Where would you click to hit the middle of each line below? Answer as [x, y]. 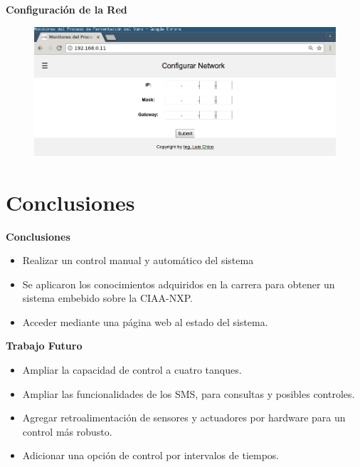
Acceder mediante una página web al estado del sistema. [145, 321]
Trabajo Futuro [44, 346]
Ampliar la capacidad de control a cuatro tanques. [132, 370]
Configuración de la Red [67, 9]
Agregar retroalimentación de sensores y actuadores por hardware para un [184, 418]
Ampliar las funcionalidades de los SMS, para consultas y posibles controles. [189, 393]
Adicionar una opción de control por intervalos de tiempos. [151, 455]
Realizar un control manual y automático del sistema [138, 260]
